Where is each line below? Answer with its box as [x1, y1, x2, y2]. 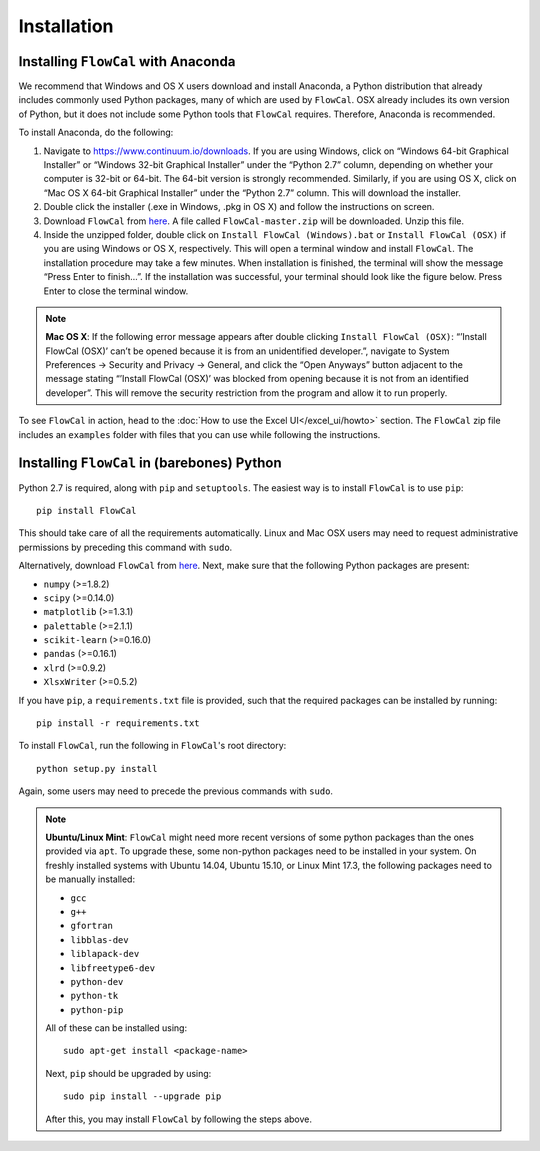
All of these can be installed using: [45, 1022, 188, 1034]
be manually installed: [45, 873, 135, 885]
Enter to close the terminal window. [43, 285, 189, 297]
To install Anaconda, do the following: [18, 126, 174, 139]
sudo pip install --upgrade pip [63, 1091, 222, 1102]
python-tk [70, 990, 119, 1002]
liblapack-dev [70, 948, 140, 960]
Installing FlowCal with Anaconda [18, 53, 236, 70]
